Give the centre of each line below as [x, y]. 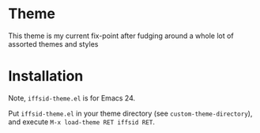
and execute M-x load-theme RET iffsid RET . [82, 122]
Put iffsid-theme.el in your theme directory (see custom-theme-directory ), [130, 113]
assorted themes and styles [53, 44]
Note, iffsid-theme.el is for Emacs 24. [72, 98]
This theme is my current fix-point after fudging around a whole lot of [121, 36]
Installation [46, 76]
